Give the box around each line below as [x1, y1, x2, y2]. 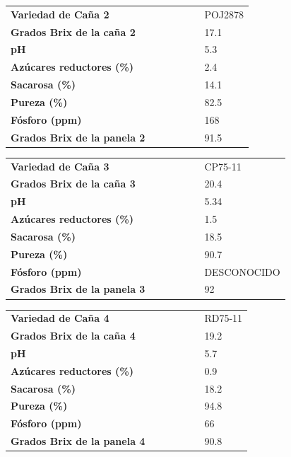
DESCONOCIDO [204, 264, 280, 279]
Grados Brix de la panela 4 [11, 434, 145, 449]
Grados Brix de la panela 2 [11, 129, 145, 144]
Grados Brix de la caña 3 [11, 176, 136, 191]
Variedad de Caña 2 [11, 6, 109, 21]
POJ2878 [204, 6, 244, 21]
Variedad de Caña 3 [11, 158, 109, 173]
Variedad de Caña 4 [11, 311, 109, 325]
